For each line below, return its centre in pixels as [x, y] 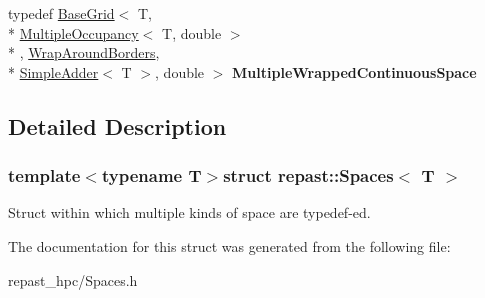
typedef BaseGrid [61, 13]
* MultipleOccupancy [73, 32]
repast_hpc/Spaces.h [73, 279]
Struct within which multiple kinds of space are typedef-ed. [189, 212]
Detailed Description [117, 125]
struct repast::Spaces [308, 175]
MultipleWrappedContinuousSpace [354, 71]
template [44, 175]
